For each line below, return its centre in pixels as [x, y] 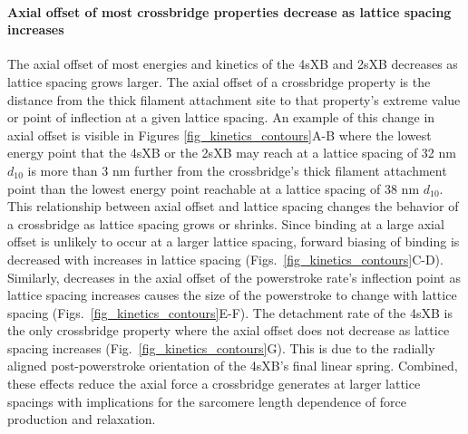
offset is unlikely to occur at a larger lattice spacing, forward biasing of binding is [234, 241]
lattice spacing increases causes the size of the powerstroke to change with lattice [232, 295]
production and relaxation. [82, 419]
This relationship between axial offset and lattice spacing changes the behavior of [233, 206]
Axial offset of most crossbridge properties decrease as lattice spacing [229, 11]
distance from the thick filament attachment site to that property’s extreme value [234, 99]
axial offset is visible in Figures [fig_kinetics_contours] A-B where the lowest [219, 135]
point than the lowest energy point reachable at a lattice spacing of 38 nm [214, 188]
